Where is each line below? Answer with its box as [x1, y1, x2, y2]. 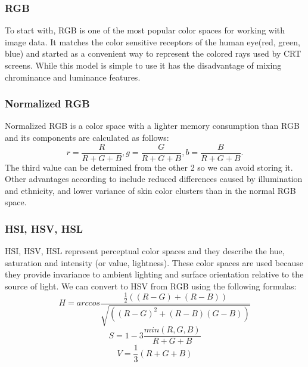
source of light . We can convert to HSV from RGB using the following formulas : [5, 280, 297, 292]
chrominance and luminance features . [5, 70, 141, 83]
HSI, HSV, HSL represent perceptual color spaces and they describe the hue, [5, 245, 285, 257]
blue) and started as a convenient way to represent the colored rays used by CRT [5, 47, 301, 60]
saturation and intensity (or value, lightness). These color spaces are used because [5, 256, 303, 269]
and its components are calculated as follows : [5, 131, 169, 143]
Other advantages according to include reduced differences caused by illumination [5, 172, 303, 185]
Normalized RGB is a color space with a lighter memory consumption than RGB [5, 119, 300, 132]
